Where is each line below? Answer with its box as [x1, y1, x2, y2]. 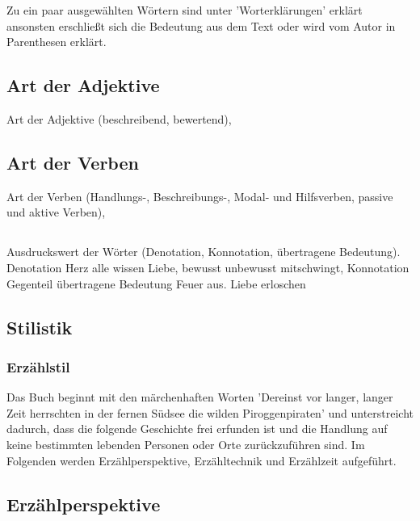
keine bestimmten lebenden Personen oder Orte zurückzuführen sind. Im [6, 435, 365, 452]
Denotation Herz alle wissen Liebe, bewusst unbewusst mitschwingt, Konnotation [6, 258, 409, 275]
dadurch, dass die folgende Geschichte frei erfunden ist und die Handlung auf [6, 420, 388, 437]
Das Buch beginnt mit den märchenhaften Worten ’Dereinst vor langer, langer [6, 389, 393, 405]
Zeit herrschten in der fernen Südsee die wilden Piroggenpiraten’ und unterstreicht [6, 404, 414, 421]
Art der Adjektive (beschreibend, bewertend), [6, 110, 232, 127]
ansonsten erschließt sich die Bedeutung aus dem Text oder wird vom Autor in [6, 17, 396, 34]
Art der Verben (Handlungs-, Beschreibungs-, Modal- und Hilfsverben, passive [6, 187, 393, 204]
